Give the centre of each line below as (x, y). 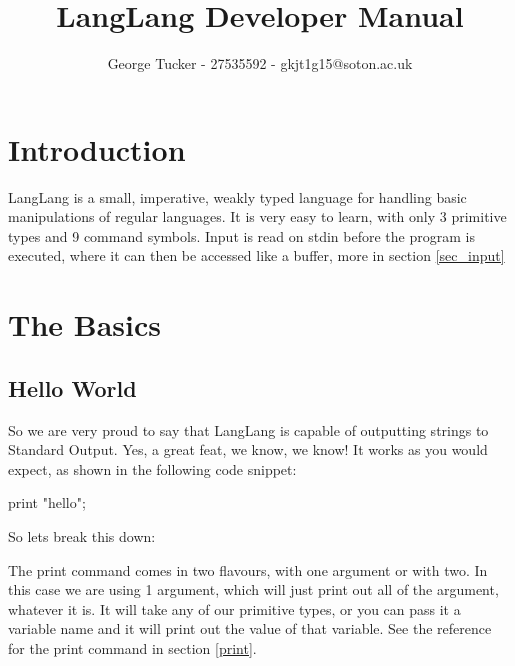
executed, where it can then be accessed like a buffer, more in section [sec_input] (256, 255)
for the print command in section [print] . (132, 647)
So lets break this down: (82, 535)
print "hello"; (47, 502)
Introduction (97, 148)
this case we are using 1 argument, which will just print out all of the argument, (253, 589)
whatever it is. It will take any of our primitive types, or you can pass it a (234, 608)
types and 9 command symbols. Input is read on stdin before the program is (241, 235)
